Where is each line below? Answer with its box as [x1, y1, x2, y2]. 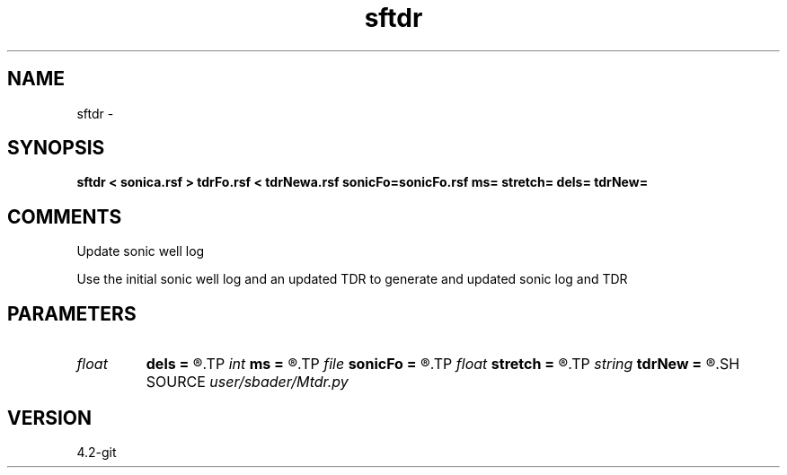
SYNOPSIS [7, 136, 105, 160]
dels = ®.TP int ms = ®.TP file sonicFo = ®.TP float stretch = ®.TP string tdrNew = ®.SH [146, 355, 740, 374]
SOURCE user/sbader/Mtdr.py [146, 373, 349, 391]
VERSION [7, 406, 93, 429]
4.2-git [76, 444, 117, 460]
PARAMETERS [7, 302, 137, 325]
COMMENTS [7, 205, 122, 228]
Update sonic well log [76, 243, 205, 259]
